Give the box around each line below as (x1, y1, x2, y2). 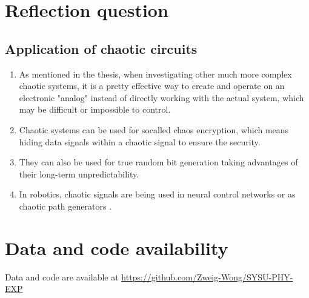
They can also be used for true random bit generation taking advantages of (19, 156, 298, 168)
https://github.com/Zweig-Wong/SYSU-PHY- (121, 270, 293, 283)
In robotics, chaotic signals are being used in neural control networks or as (19, 188, 296, 200)
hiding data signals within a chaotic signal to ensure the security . (19, 135, 261, 148)
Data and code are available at (5, 270, 119, 283)
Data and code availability (5, 235, 228, 260)
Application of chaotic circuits (5, 39, 198, 58)
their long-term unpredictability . (19, 167, 139, 180)
